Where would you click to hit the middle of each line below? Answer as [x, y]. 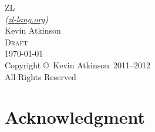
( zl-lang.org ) [26, 19]
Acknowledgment [75, 117]
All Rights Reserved [41, 76]
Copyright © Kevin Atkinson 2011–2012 [78, 65]
